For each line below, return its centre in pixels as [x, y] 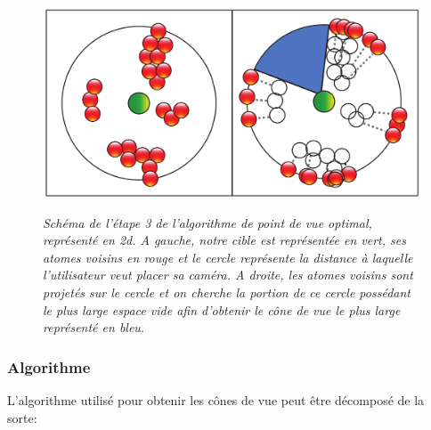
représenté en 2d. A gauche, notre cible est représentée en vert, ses [224, 240]
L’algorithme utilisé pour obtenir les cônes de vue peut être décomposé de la [216, 400]
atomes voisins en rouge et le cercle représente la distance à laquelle [228, 257]
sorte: [22, 417]
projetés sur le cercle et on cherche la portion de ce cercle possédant [227, 292]
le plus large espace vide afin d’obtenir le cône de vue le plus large [222, 309]
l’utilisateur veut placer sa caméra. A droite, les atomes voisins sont [228, 275]
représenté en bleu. [94, 327]
